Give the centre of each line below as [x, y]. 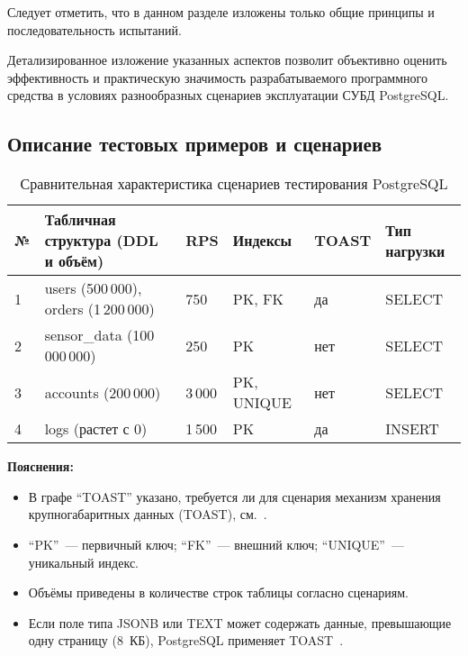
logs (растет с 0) [96, 429]
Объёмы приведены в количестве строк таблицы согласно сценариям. [218, 592]
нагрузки [415, 251]
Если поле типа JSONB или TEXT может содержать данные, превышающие [240, 622]
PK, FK [258, 298]
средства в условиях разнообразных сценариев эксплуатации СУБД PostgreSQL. [228, 95]
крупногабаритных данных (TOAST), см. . [148, 514]
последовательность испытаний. [94, 29]
